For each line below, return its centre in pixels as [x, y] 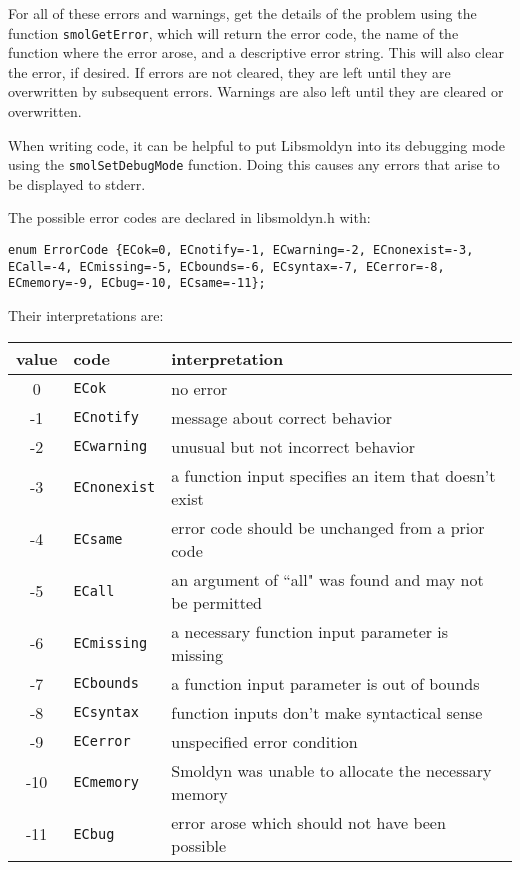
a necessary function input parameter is [310, 631]
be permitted [216, 602]
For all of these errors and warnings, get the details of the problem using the [242, 13]
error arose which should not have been [308, 822]
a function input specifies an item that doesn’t [333, 475]
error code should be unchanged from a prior [328, 527]
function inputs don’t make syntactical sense [327, 712]
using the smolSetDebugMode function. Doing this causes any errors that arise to [254, 164]
